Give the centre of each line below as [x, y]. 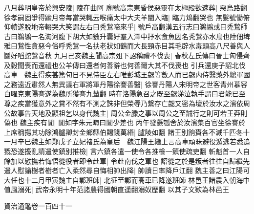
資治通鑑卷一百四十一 [38, 205]
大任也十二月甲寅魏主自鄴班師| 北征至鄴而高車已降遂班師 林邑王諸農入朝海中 [127, 180]
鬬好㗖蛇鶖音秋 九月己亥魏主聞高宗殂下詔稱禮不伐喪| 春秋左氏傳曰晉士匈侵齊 [127, 55]
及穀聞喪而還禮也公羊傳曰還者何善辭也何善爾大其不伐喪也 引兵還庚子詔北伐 [125, 65]
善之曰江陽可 [229, 170]
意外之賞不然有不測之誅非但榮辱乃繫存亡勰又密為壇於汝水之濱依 [140, 103]
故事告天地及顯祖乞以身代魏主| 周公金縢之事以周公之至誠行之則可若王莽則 [129, 113]
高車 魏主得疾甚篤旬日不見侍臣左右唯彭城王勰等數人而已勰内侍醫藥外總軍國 [127, 75]
